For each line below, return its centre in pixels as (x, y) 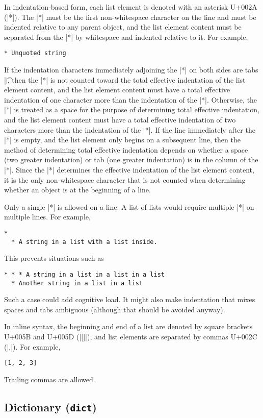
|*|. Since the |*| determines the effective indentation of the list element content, (129, 169)
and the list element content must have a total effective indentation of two (120, 119)
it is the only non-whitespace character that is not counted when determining (125, 179)
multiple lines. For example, (47, 217)
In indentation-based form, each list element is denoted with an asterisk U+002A (131, 7)
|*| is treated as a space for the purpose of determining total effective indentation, (132, 109)
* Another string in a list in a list (77, 283)
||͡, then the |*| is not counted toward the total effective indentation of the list (125, 79)
